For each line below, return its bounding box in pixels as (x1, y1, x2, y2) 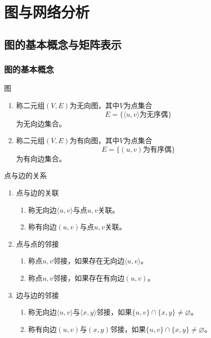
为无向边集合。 (16, 118, 66, 128)
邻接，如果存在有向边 (53, 272, 125, 283)
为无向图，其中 (70, 99, 120, 110)
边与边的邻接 (16, 289, 59, 300)
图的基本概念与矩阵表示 (4, 36, 122, 52)
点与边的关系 (4, 170, 47, 181)
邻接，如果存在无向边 (53, 255, 125, 266)
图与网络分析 (4, 2, 90, 22)
